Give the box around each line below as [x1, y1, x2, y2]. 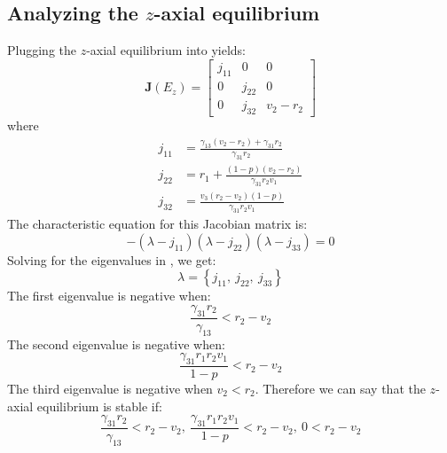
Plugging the [7, 41, 76, 59]
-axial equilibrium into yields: [86, 41, 246, 59]
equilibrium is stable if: [36, 396, 162, 415]
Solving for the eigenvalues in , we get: [7, 250, 216, 269]
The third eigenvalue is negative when [7, 379, 213, 397]
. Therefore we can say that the [255, 379, 426, 397]
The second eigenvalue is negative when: [7, 334, 225, 353]
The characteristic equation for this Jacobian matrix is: [7, 215, 308, 233]
